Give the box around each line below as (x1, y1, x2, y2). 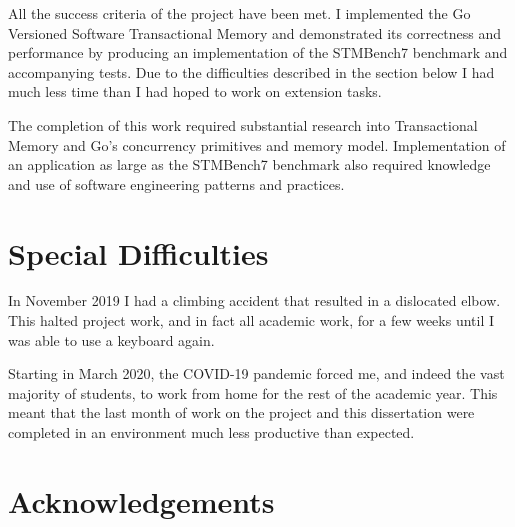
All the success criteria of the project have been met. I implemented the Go (8, 3, 471, 23)
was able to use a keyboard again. (8, 329, 215, 350)
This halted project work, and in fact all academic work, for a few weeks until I (8, 310, 495, 331)
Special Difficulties (8, 232, 269, 273)
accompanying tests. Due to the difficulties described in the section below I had (8, 61, 495, 82)
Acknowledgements (8, 480, 275, 521)
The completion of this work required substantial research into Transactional (8, 114, 478, 135)
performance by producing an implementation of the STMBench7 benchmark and (8, 42, 508, 63)
